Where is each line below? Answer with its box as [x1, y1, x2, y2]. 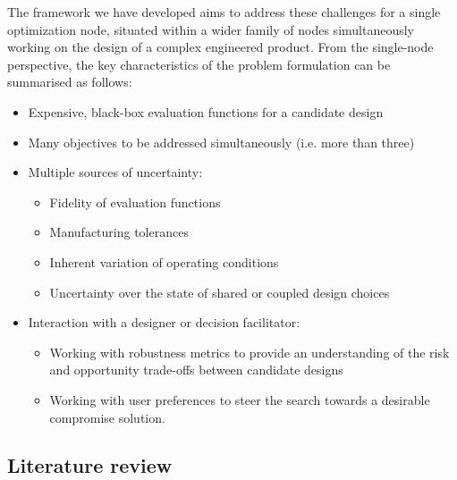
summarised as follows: [7, 72, 132, 91]
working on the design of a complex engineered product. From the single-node [7, 38, 434, 56]
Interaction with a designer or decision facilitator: [28, 313, 300, 332]
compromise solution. [49, 408, 165, 426]
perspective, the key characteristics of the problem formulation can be [7, 55, 391, 73]
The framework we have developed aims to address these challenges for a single [7, 3, 441, 21]
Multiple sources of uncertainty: [28, 163, 203, 181]
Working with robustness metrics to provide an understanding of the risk [49, 342, 450, 361]
